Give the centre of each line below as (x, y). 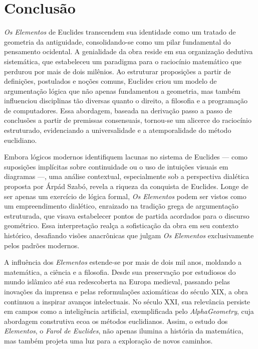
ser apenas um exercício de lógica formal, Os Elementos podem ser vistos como (125, 196)
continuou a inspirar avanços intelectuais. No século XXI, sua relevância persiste (127, 301)
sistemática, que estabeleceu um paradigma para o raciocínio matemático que (123, 61)
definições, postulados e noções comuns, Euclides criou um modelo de (110, 81)
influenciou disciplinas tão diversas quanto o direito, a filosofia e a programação (126, 101)
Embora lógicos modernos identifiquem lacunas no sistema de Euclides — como (126, 157)
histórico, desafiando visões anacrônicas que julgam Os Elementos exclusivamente (129, 235)
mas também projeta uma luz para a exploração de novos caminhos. (108, 340)
